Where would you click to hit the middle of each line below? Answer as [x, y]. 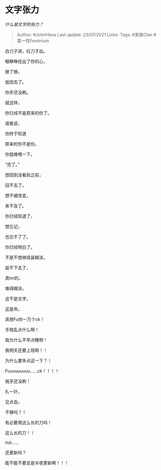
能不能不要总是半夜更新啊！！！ [37, 463]
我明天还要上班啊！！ [26, 350]
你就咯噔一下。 [20, 154]
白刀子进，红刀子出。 [26, 51]
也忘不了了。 [18, 236]
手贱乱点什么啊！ [22, 329]
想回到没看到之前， [24, 175]
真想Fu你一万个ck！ [25, 319]
